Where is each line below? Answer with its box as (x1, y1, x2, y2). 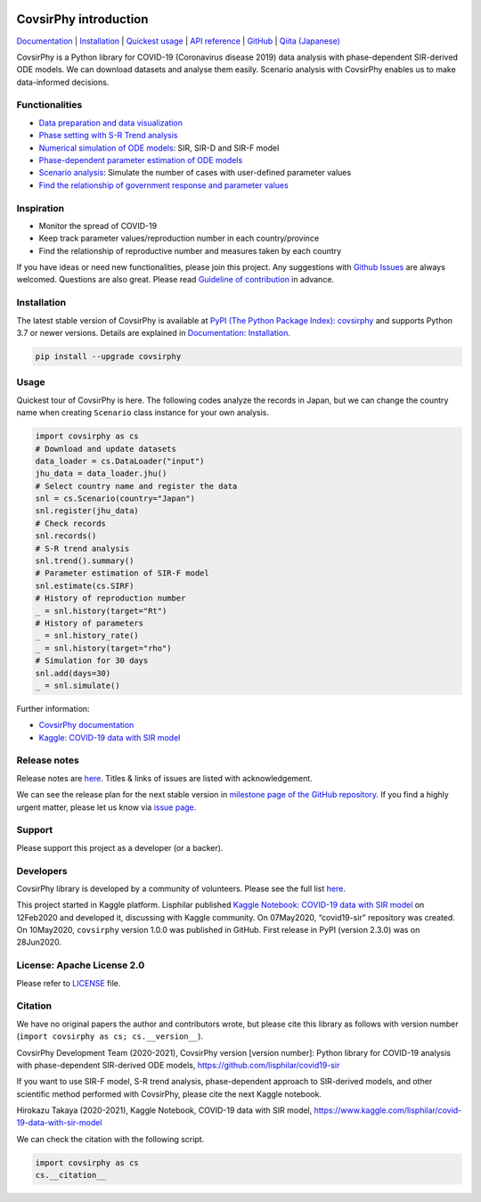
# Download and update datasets (35, 444, 177, 454)
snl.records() (35, 531, 97, 541)
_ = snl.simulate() (35, 680, 120, 691)
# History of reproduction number (35, 593, 186, 603)
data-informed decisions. (16, 77, 110, 87)
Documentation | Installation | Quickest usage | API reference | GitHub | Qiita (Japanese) (16, 36, 340, 46)
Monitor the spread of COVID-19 (38, 220, 158, 231)
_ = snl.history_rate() (35, 631, 140, 641)
